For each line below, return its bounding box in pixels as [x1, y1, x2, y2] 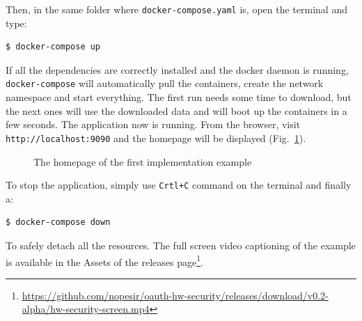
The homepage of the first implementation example [33, 154, 252, 169]
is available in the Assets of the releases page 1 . [6, 252, 203, 269]
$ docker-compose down [6, 217, 111, 228]
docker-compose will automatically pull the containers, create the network [6, 76, 324, 91]
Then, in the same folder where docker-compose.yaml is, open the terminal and [6, 2, 347, 16]
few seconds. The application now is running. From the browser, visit [6, 117, 301, 132]
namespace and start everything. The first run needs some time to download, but [6, 90, 352, 104]
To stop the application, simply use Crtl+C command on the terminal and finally [6, 178, 352, 192]
